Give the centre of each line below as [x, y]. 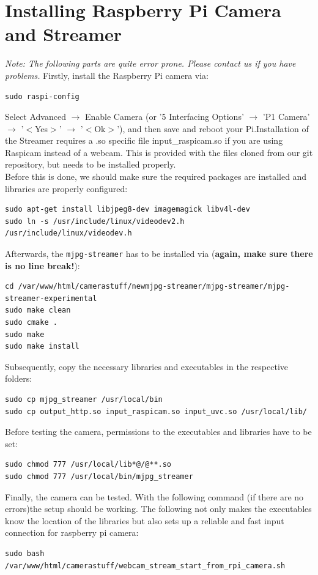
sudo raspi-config [42, 96]
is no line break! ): [43, 265]
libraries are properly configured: [66, 188]
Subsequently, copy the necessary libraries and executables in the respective [146, 366]
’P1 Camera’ [286, 117]
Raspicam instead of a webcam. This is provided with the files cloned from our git [159, 152]
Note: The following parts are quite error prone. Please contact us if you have [150, 63]
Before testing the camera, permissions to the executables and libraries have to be [158, 432]
